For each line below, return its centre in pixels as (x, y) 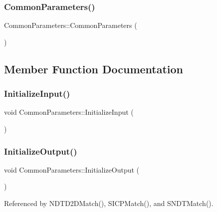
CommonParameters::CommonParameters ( (71, 25)
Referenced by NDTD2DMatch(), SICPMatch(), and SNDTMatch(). (109, 203)
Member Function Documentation (94, 69)
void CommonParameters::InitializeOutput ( (72, 169)
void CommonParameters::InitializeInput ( (69, 112)
